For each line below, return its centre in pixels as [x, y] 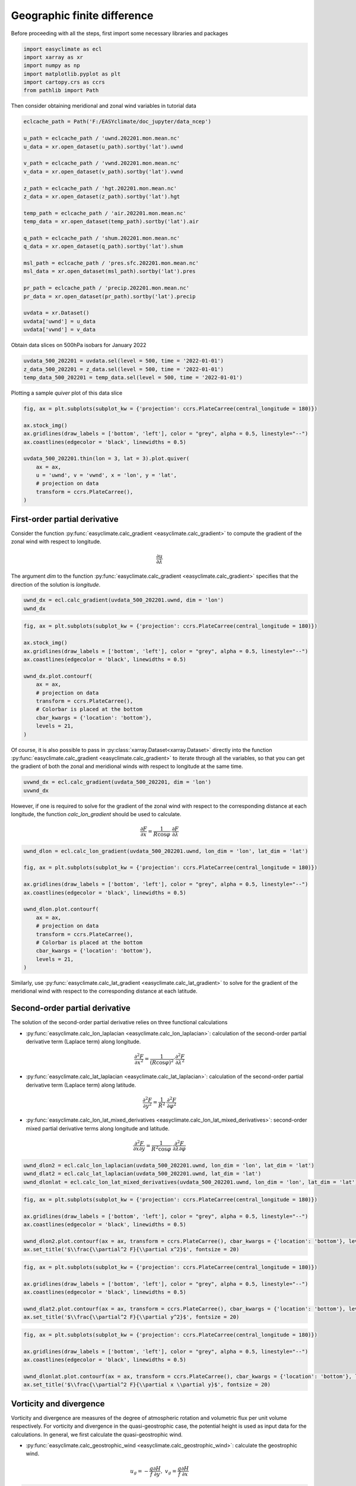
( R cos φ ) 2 [162, 1062]
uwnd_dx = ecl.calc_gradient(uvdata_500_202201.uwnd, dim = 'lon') [124, 600]
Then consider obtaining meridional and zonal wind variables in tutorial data [104, 106]
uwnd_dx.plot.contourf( [58, 676]
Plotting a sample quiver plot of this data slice [67, 393]
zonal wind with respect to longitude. [56, 541]
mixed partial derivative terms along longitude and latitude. [98, 1128]
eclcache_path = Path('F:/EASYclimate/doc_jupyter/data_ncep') [117, 122]
